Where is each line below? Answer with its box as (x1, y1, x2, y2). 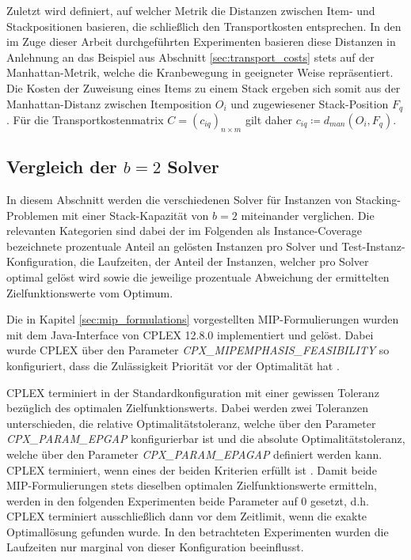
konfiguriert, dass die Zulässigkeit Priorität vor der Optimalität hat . (6, 357, 340, 373)
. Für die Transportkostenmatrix (6, 112, 164, 128)
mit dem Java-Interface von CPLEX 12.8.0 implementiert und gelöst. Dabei (6, 326, 374, 342)
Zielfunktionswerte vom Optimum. (6, 284, 173, 301)
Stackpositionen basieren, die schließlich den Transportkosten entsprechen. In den (6, 17, 401, 34)
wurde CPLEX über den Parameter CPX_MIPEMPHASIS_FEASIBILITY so (6, 342, 390, 358)
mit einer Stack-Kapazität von (62, 206, 209, 223)
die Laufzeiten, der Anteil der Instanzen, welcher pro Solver (80, 253, 369, 270)
